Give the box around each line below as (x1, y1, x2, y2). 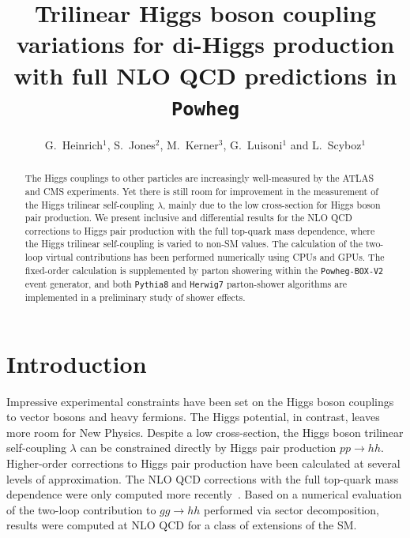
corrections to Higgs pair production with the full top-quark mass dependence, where (24, 224, 375, 237)
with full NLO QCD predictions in (13, 58, 397, 91)
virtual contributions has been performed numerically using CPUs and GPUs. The (45, 250, 385, 264)
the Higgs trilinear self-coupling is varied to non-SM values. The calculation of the (24, 237, 363, 250)
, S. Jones (107, 136, 156, 152)
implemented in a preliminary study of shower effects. (24, 291, 246, 304)
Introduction (6, 347, 147, 379)
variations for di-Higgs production (16, 28, 395, 60)
